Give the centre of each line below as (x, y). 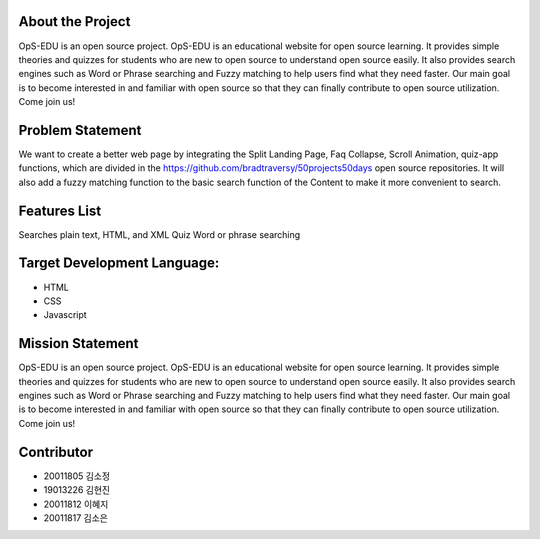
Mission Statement (78, 343)
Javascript (65, 315)
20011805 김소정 (76, 476)
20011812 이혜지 (76, 504)
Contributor (56, 451)
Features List (60, 210)
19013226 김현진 (76, 490)
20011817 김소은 (76, 517)
